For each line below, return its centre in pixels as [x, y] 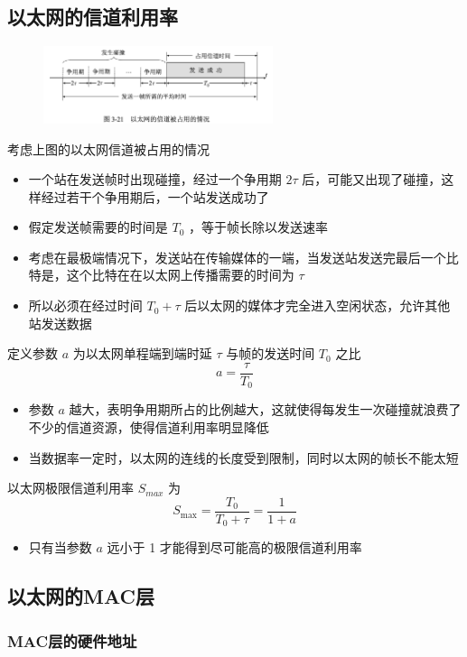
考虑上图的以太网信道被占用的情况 [108, 148]
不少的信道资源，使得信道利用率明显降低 [149, 426]
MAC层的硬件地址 [72, 640]
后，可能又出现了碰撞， [372, 179]
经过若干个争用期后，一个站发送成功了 [155, 196]
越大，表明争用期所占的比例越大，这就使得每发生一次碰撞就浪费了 [265, 409]
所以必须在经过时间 [85, 305]
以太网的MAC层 [81, 596]
